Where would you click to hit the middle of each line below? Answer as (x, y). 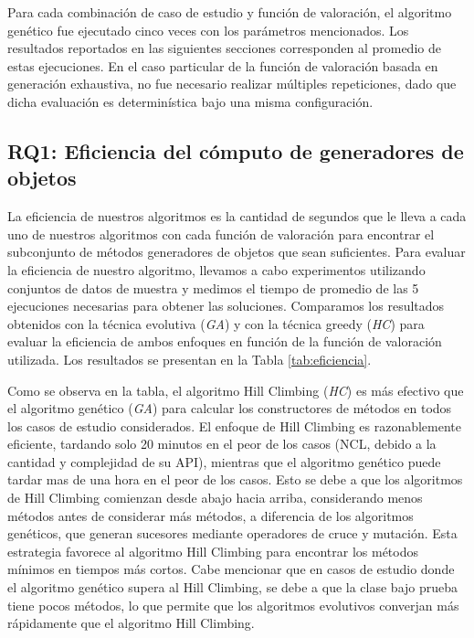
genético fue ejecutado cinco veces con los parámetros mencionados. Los (208, 30)
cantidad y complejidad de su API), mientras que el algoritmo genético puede (224, 461)
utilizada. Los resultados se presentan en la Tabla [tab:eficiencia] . (190, 359)
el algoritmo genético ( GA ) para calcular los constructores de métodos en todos (230, 408)
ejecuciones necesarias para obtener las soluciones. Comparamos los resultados (226, 306)
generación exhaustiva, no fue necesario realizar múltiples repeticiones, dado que (232, 84)
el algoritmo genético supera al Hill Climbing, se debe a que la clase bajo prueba (233, 587)
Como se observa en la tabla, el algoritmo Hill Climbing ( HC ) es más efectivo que (236, 390)
